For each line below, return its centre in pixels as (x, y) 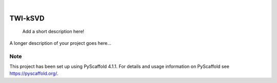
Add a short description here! (53, 32)
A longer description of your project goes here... (60, 43)
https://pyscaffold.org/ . (34, 73)
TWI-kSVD (27, 18)
